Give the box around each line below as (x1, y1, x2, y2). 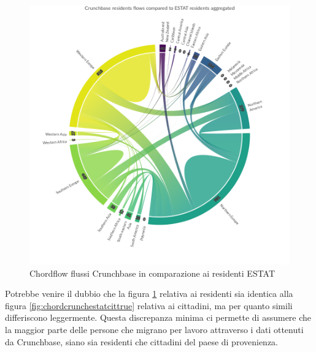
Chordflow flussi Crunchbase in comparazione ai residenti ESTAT (29, 266, 276, 279)
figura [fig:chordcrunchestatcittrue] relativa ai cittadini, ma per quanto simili (5, 299, 293, 312)
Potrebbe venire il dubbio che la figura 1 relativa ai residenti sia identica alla (5, 287, 293, 300)
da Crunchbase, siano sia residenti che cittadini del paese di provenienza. (5, 335, 278, 348)
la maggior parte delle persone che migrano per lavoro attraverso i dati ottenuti (5, 323, 304, 335)
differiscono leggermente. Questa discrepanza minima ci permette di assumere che (5, 311, 312, 324)
